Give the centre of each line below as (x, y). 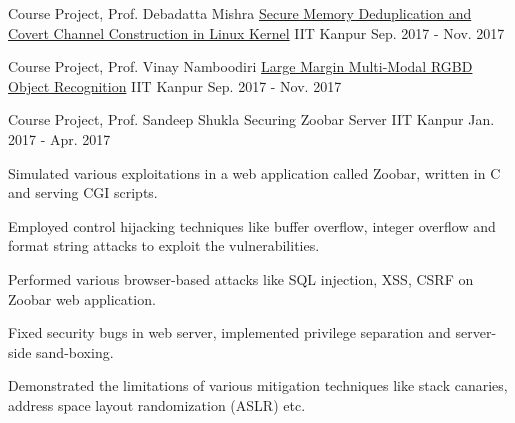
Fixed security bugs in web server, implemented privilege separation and (229, 332)
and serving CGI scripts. (83, 192)
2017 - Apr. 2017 (59, 138)
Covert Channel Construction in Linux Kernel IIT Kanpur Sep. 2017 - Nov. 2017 (256, 32)
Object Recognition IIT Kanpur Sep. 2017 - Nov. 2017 (175, 85)
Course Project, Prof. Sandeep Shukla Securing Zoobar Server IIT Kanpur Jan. (251, 119)
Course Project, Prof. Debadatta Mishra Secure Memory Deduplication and (240, 13)
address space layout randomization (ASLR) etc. (157, 404)
